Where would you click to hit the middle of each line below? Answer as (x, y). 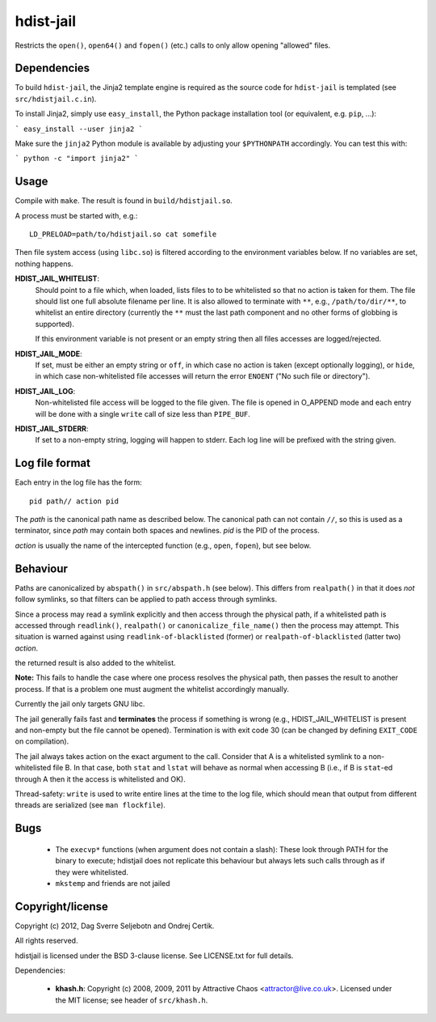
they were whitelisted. (92, 872)
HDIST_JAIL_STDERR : (52, 428)
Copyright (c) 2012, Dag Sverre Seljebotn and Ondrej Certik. (115, 926)
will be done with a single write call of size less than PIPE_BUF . (143, 413)
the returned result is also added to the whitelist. (96, 663)
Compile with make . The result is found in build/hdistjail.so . (124, 201)
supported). (55, 324)
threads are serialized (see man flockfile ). (90, 805)
